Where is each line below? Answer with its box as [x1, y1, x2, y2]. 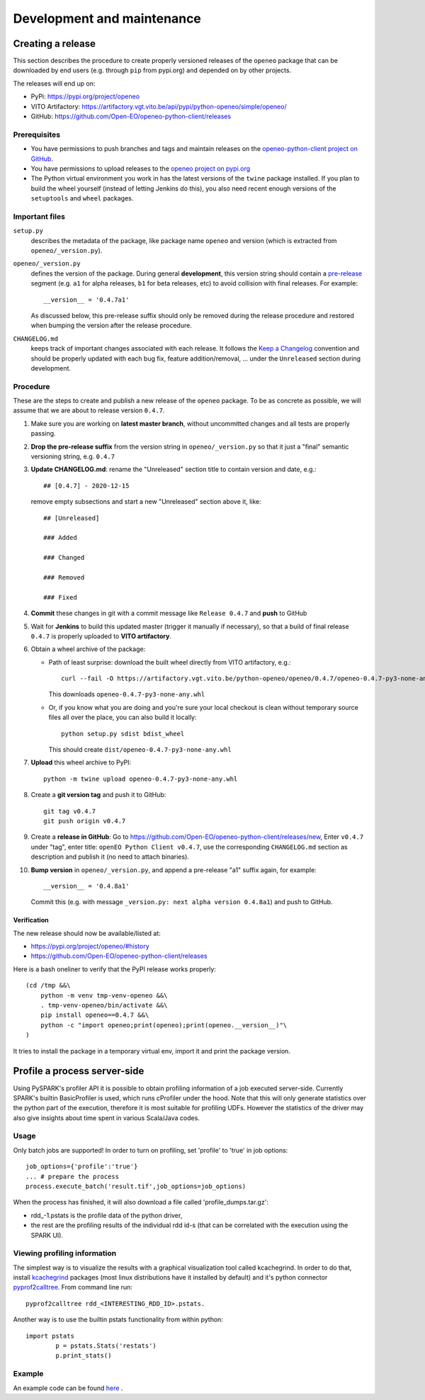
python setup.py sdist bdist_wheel [61, 730, 185, 738]
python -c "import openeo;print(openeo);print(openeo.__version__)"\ [40, 1021, 288, 1029]
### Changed [43, 553, 85, 562]
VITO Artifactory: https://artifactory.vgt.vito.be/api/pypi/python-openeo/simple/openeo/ [30, 102, 287, 111]
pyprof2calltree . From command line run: [13, 1283, 132, 1292]
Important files [13, 211, 65, 221]
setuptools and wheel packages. [30, 194, 134, 203]
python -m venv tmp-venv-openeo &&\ [40, 991, 168, 999]
